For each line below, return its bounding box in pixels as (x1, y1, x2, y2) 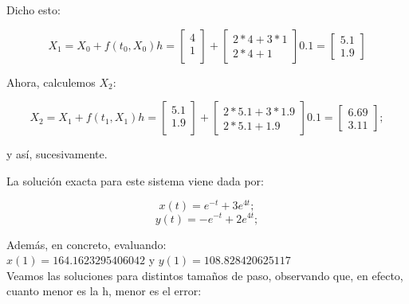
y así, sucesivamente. (6, 146, 108, 162)
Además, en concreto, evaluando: (6, 236, 167, 252)
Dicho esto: (6, 2, 61, 18)
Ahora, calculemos (6, 73, 96, 90)
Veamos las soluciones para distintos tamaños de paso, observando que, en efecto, (6, 267, 403, 283)
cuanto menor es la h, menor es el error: (6, 283, 202, 299)
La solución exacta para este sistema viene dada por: (6, 172, 264, 189)
